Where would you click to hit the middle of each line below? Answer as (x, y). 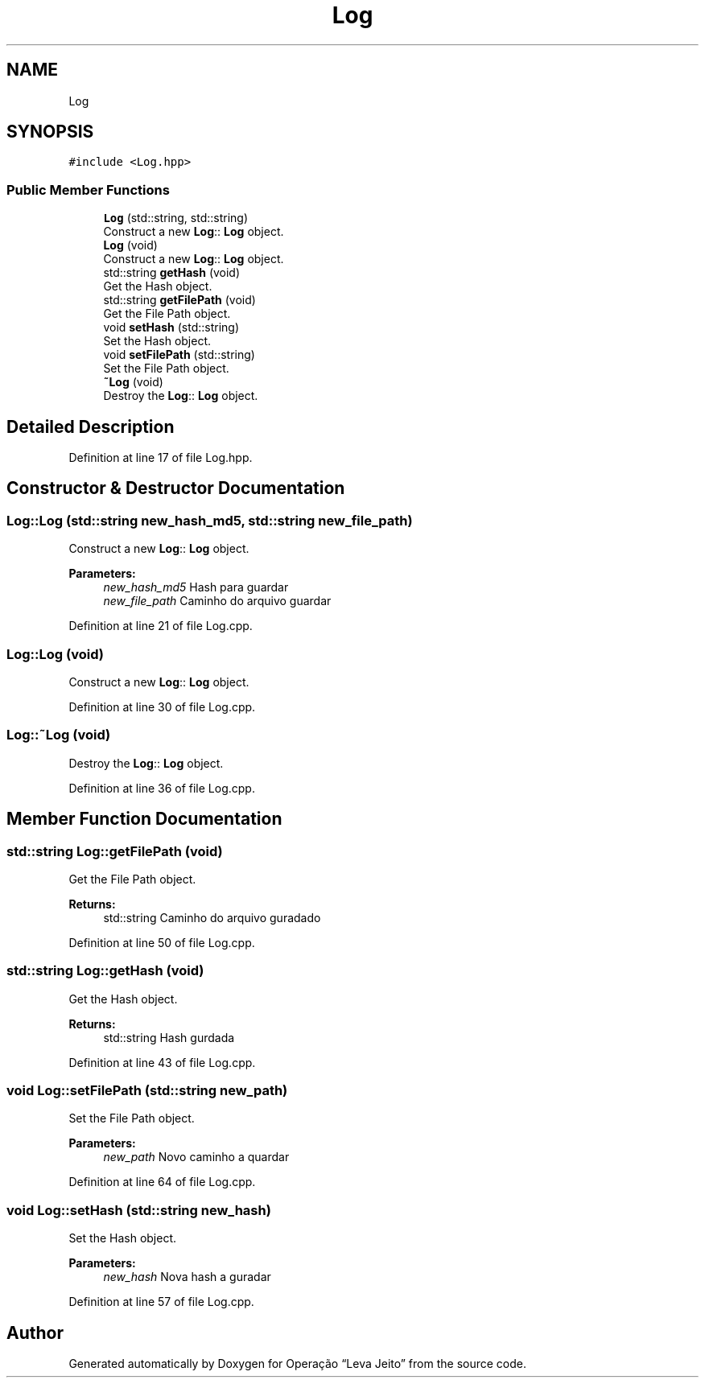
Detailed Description (91, 426)
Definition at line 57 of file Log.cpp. (161, 1302)
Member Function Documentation (144, 819)
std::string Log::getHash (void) (105, 971)
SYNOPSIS (50, 132)
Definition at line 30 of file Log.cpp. (162, 707)
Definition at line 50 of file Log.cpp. (162, 942)
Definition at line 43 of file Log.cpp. (162, 1062)
